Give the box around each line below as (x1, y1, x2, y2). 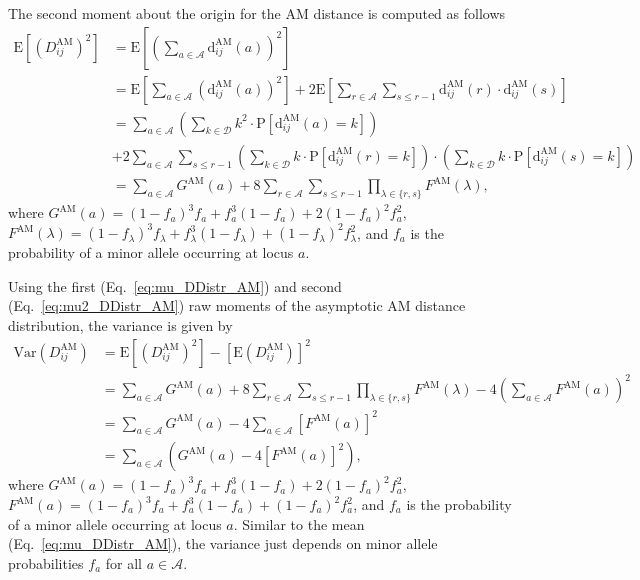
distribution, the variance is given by (8, 314, 233, 335)
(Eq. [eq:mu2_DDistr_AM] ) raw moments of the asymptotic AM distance (8, 295, 466, 316)
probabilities (8, 552, 84, 573)
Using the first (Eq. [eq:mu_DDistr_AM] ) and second (8, 275, 342, 296)
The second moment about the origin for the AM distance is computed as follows (8, 3, 506, 23)
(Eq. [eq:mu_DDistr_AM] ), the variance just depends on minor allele (8, 533, 438, 554)
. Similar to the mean (233, 513, 365, 534)
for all (105, 552, 142, 573)
